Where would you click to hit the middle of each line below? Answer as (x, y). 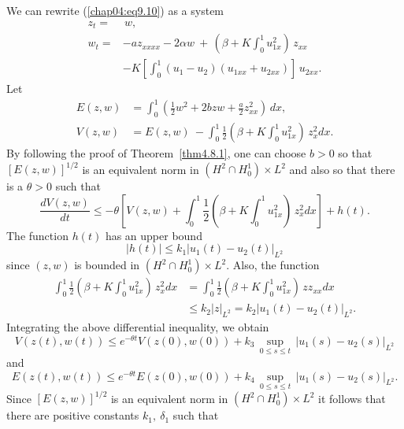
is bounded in (107, 265)
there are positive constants (73, 415)
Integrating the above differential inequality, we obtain (138, 327)
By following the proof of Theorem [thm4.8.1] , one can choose (156, 153)
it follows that (352, 398)
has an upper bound (154, 235)
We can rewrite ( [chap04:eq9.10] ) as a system (115, 10)
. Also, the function (273, 265)
